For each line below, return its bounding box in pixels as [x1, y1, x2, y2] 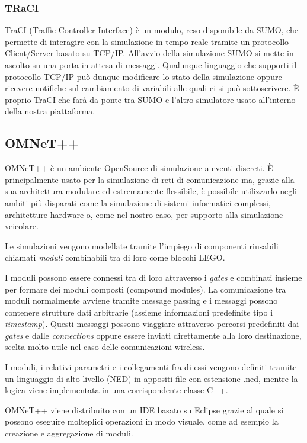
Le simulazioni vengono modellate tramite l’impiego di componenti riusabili [5, 239, 279, 252]
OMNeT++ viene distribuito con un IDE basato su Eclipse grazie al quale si [5, 403, 284, 416]
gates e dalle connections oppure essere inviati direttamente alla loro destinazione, [5, 329, 302, 341]
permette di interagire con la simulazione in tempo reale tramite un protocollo [5, 35, 289, 47]
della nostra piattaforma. [5, 105, 95, 117]
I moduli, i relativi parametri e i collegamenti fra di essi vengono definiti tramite [5, 361, 297, 373]
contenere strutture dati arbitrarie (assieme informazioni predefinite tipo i [5, 306, 273, 318]
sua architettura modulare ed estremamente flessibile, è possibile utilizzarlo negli [5, 185, 297, 197]
